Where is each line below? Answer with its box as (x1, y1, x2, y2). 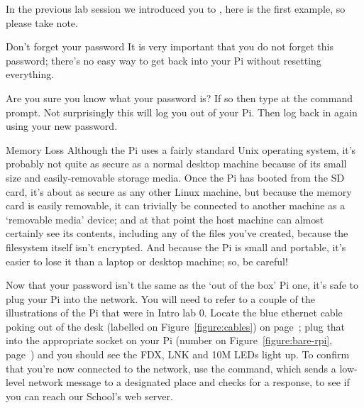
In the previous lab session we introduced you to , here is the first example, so (6, 1, 346, 16)
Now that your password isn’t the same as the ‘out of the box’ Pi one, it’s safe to (6, 277, 358, 292)
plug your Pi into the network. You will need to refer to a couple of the (6, 291, 315, 306)
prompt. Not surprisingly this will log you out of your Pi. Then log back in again (6, 104, 358, 119)
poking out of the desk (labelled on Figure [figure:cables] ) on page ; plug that (6, 319, 346, 333)
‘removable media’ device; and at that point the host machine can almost (6, 211, 324, 226)
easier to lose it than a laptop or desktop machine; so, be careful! (6, 253, 288, 268)
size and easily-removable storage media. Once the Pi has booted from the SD (6, 170, 345, 184)
